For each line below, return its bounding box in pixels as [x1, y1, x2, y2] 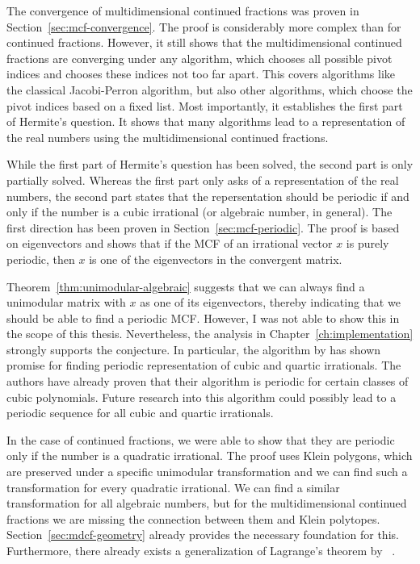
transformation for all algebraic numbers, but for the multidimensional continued [6, 495, 407, 512]
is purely [346, 235, 389, 252]
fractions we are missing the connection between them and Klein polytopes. [6, 510, 380, 527]
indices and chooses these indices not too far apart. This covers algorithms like [6, 65, 396, 82]
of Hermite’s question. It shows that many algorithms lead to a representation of [6, 113, 405, 130]
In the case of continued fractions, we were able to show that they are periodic [6, 431, 395, 448]
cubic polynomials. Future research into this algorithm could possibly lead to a [6, 388, 397, 405]
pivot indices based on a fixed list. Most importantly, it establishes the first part [6, 97, 403, 114]
